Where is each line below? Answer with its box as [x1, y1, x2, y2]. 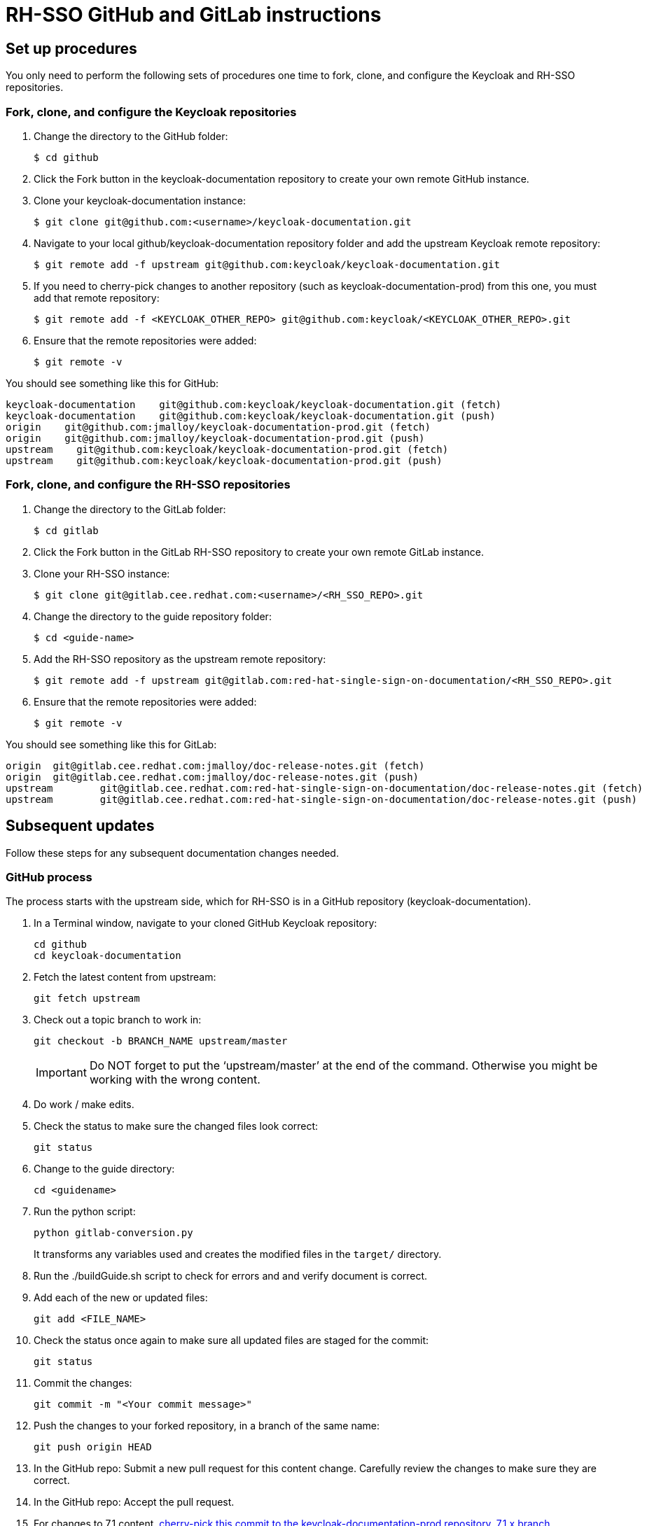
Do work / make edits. [34, 1098, 134, 1111]
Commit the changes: [34, 1377, 132, 1389]
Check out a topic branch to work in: [34, 1014, 202, 1026]
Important [36, 1065, 87, 1080]
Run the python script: [34, 1205, 136, 1218]
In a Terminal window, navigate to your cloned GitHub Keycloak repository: [34, 917, 377, 930]
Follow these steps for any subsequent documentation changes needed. [6, 846, 339, 859]
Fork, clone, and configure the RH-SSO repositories [6, 477, 291, 492]
